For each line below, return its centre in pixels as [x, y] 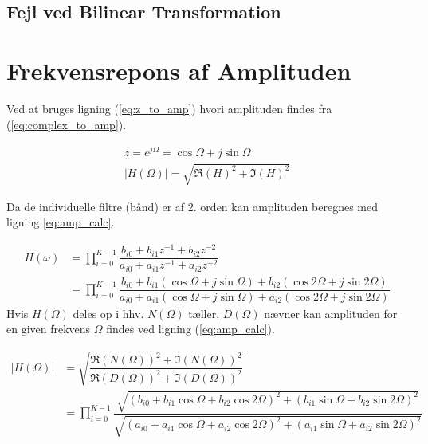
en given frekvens [49, 329]
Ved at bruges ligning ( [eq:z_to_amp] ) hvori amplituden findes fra [169, 108]
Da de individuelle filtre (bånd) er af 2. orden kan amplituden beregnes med [192, 206]
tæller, [204, 313]
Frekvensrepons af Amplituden [179, 70]
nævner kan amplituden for [331, 313]
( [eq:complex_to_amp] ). [67, 124]
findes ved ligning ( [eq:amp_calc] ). [190, 329]
